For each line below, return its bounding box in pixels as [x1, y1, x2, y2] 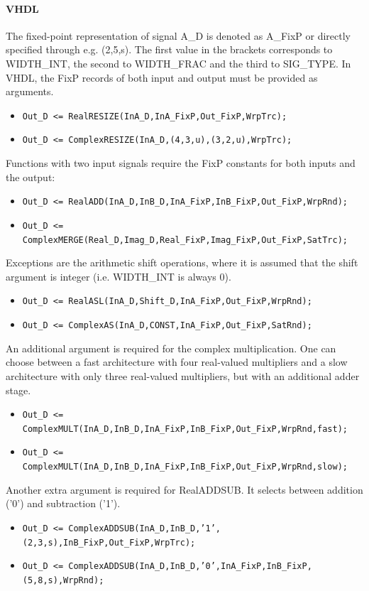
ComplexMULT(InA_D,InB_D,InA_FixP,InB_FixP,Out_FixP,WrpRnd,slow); [22, 462, 348, 472]
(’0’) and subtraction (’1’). [6, 496, 121, 511]
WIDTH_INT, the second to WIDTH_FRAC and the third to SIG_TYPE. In [6, 55, 351, 70]
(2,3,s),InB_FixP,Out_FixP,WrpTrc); [22, 537, 196, 548]
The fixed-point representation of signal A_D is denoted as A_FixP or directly [6, 28, 351, 43]
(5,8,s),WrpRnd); [22, 575, 104, 585]
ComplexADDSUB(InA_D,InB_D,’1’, [68, 523, 221, 533]
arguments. [6, 84, 54, 99]
